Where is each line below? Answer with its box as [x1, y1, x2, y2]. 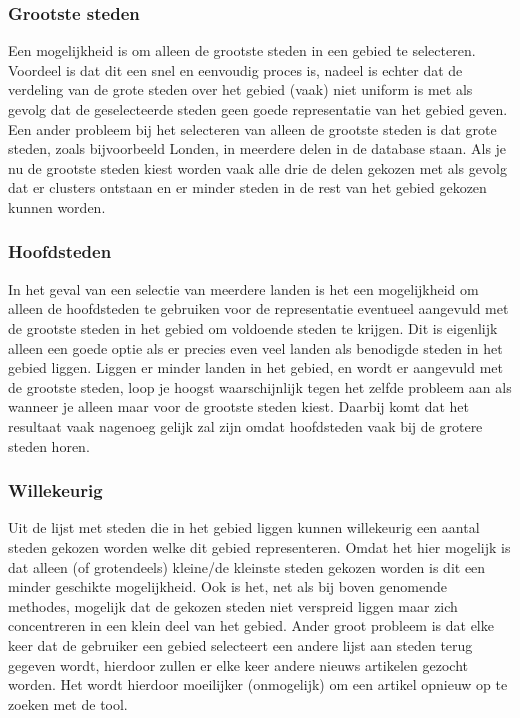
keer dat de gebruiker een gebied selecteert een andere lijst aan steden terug [8, 634, 473, 655]
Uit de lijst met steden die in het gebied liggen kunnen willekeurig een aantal [8, 517, 480, 538]
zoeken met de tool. [8, 693, 128, 714]
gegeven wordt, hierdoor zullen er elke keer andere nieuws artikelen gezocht [8, 654, 468, 675]
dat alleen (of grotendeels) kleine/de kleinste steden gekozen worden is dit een [8, 556, 486, 577]
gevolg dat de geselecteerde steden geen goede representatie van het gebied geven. [8, 99, 508, 119]
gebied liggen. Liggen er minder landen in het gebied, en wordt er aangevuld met [8, 357, 504, 378]
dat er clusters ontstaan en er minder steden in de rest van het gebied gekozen [8, 177, 487, 198]
